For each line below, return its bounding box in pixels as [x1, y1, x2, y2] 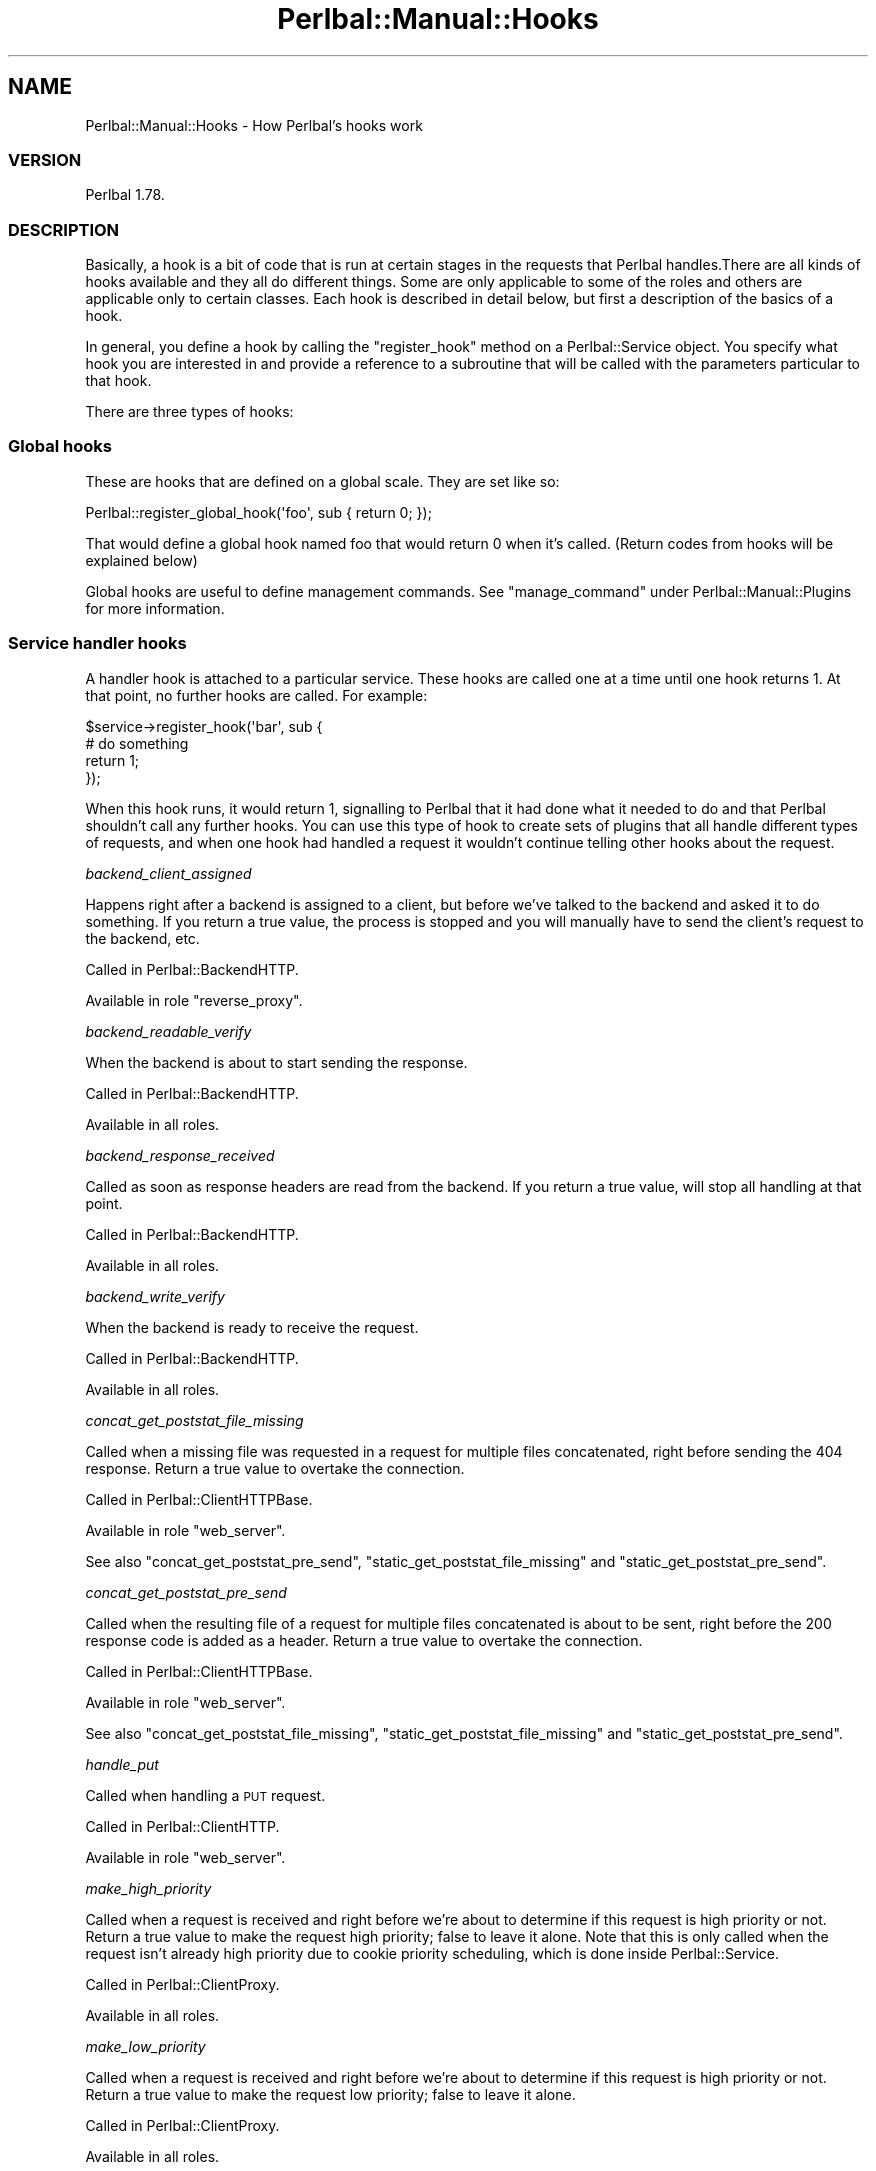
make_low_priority [85, 2037, 206, 2055]
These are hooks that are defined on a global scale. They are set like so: [85, 472, 560, 490]
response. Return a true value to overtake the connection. [85, 1459, 465, 1477]
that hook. [85, 372, 152, 390]
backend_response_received [85, 1146, 275, 1164]
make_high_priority [85, 1879, 212, 1897]
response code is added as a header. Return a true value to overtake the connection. [85, 1631, 643, 1649]
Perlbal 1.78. [85, 186, 165, 204]
